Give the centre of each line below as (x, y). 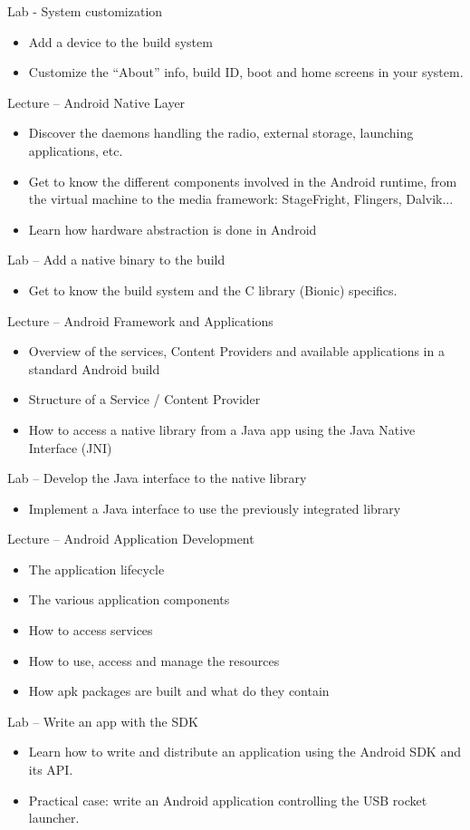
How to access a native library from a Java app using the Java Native (222, 429)
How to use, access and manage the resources (154, 660)
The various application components (129, 599)
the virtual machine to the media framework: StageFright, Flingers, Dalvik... (241, 199)
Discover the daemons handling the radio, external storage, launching (221, 133)
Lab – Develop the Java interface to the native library (157, 478)
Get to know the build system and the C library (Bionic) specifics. (213, 290)
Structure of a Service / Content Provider (144, 399)
